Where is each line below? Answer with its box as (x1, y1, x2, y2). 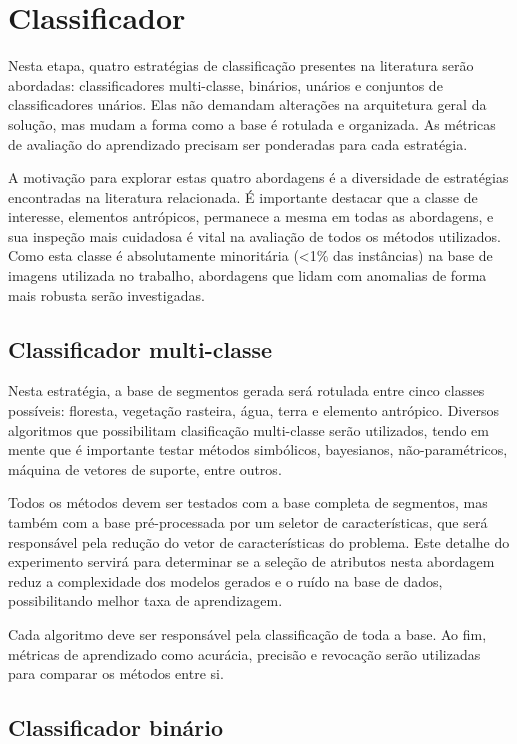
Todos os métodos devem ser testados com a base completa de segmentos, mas (8, 492, 488, 513)
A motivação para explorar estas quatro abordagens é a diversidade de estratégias (8, 167, 509, 188)
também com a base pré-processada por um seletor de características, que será (8, 512, 488, 533)
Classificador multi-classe (8, 333, 273, 364)
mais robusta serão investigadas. (8, 284, 205, 305)
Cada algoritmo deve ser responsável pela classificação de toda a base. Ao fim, (8, 623, 487, 644)
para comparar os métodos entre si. (8, 663, 224, 684)
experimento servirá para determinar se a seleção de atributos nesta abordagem (8, 551, 495, 572)
